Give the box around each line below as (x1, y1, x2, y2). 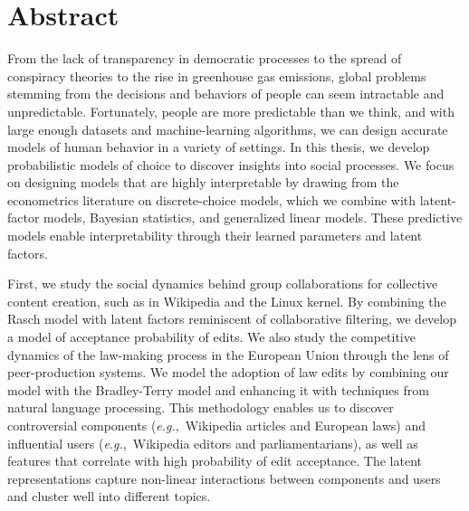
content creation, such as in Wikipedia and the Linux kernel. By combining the (7, 291, 446, 310)
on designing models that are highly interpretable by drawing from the (7, 173, 399, 192)
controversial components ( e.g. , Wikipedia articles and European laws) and (7, 416, 426, 434)
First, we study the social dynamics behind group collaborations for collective (7, 274, 438, 293)
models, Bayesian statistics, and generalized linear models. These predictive (43, 208, 463, 227)
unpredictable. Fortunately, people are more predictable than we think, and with (7, 101, 455, 120)
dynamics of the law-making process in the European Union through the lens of (7, 345, 449, 364)
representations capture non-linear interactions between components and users (7, 468, 441, 487)
